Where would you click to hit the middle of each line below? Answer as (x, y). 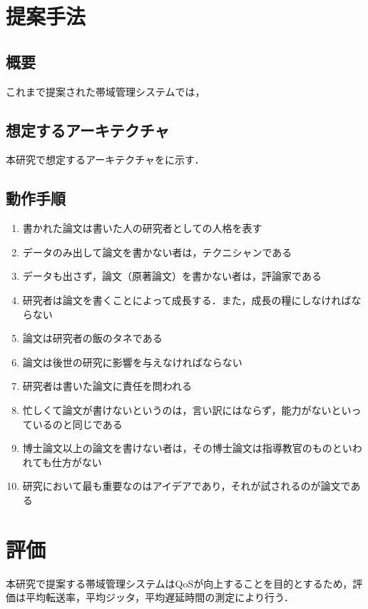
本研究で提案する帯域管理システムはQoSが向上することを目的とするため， (179, 583)
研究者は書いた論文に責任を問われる (107, 386)
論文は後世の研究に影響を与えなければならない (132, 362)
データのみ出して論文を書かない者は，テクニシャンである (157, 252)
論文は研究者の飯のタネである (92, 338)
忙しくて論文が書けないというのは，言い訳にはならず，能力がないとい (187, 409)
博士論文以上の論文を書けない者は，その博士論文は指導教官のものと (182, 448)
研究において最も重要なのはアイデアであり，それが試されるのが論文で (186, 486)
